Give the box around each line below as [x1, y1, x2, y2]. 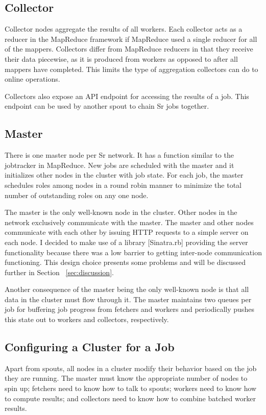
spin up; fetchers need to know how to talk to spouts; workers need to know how [5, 383, 257, 394]
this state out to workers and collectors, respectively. [5, 314, 169, 325]
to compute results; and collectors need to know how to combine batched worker [5, 393, 256, 403]
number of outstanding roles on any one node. [5, 189, 149, 200]
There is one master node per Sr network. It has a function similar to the [5, 150, 234, 160]
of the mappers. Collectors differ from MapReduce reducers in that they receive [5, 43, 253, 54]
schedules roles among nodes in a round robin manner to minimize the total [5, 179, 242, 190]
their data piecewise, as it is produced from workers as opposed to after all [5, 53, 238, 64]
